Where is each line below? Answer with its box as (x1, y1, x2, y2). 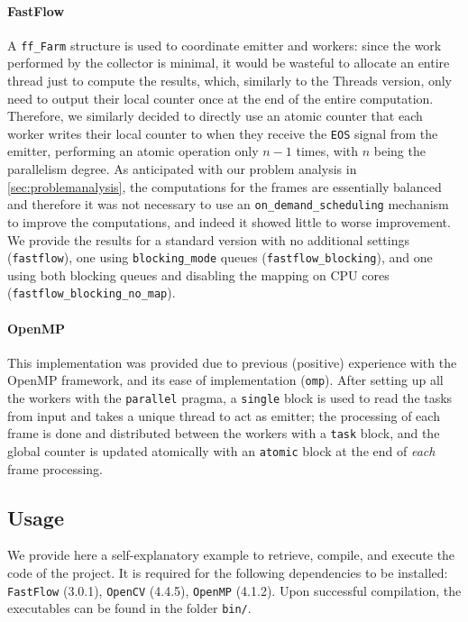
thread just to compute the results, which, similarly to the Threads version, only (7, 71, 453, 90)
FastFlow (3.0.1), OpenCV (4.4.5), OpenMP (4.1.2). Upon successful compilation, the (7, 581, 462, 599)
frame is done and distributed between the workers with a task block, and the (7, 424, 440, 443)
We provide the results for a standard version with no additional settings (7, 230, 409, 249)
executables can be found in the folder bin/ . (7, 599, 252, 617)
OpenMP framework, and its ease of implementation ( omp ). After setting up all (7, 370, 444, 389)
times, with (296, 142, 359, 160)
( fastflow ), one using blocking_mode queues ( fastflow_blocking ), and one (7, 248, 433, 267)
